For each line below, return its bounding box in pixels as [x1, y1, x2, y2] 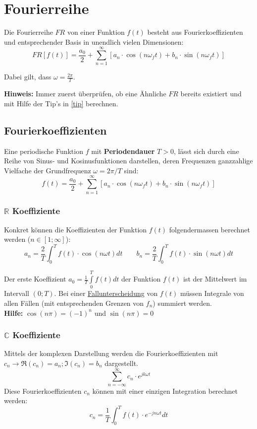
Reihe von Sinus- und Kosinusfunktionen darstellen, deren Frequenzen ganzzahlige [4, 155, 253, 166]
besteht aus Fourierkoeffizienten [147, 27, 243, 37]
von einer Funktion [67, 27, 125, 37]
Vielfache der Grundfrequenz [4, 165, 91, 175]
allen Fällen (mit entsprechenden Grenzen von [4, 297, 144, 308]
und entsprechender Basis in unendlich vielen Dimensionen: [4, 36, 184, 47]
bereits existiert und [180, 88, 242, 99]
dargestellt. [104, 357, 138, 368]
